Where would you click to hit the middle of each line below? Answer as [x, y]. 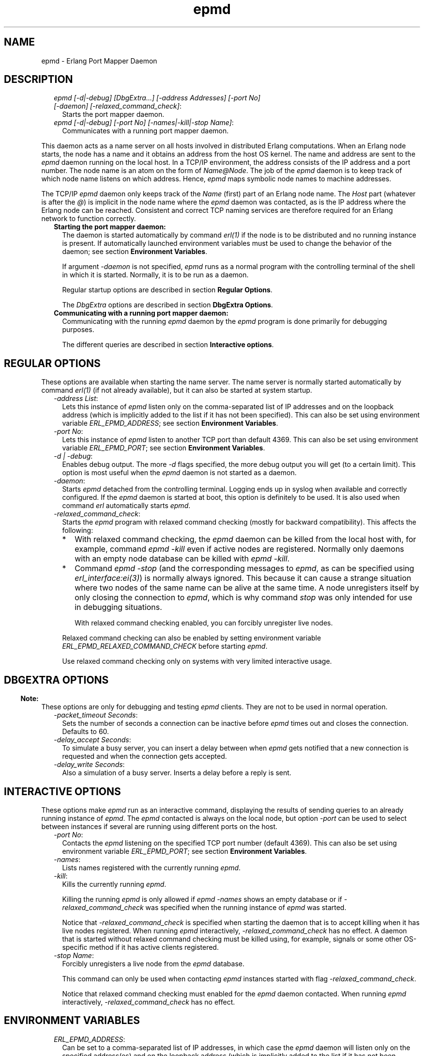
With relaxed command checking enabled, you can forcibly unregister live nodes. [204, 623]
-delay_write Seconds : [89, 765]
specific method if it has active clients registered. [140, 947]
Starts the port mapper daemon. [113, 114]
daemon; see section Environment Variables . [135, 252]
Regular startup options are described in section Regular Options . [167, 290]
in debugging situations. [118, 607]
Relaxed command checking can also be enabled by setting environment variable [192, 638]
